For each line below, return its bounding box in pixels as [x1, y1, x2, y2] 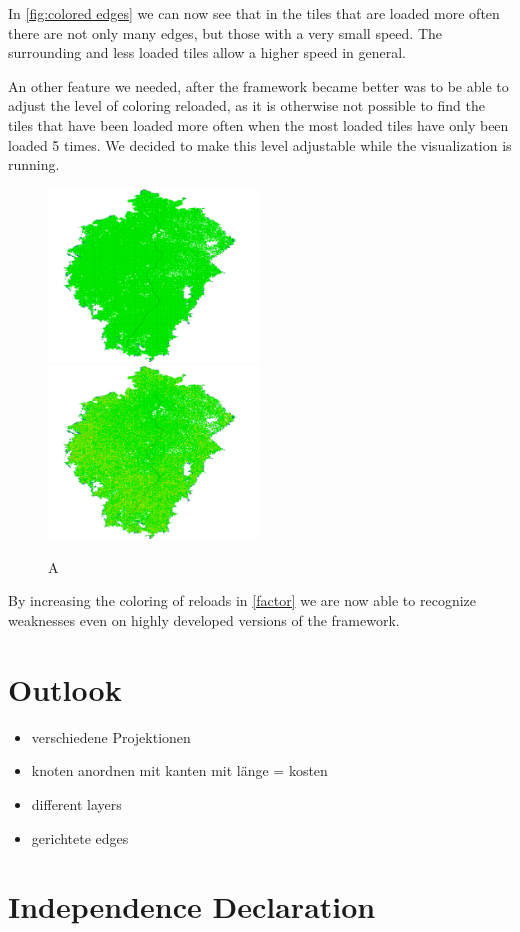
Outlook [8, 668, 122, 709]
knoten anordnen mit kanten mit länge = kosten [31, 760, 328, 781]
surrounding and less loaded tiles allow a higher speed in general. [8, 42, 407, 63]
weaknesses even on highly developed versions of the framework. [8, 610, 400, 631]
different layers [31, 793, 122, 814]
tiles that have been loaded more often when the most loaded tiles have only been [8, 114, 509, 135]
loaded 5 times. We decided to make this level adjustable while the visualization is [8, 134, 512, 155]
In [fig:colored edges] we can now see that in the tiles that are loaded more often [8, 3, 500, 23]
